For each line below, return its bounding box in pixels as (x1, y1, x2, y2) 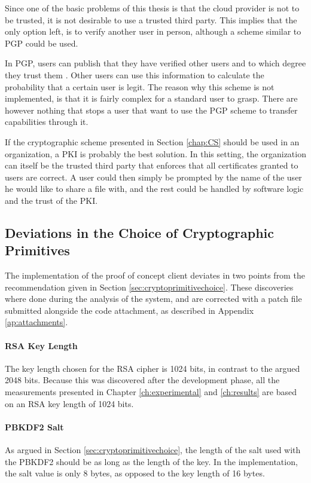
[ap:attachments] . (5, 316, 68, 328)
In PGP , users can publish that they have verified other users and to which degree (5, 57, 306, 69)
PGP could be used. (5, 36, 78, 49)
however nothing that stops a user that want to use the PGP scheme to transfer (5, 103, 298, 116)
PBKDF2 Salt (5, 420, 64, 433)
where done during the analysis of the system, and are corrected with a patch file (5, 292, 302, 305)
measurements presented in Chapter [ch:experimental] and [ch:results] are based (5, 386, 297, 398)
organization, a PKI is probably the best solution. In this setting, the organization (5, 147, 306, 160)
